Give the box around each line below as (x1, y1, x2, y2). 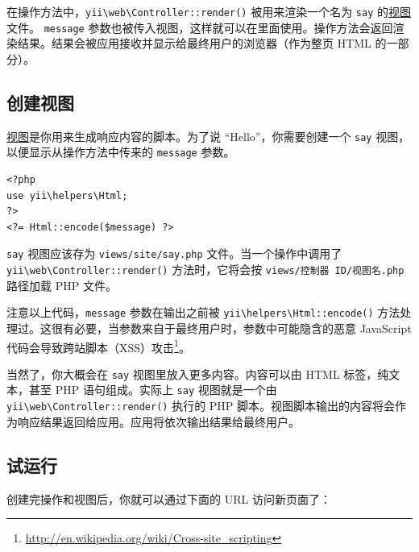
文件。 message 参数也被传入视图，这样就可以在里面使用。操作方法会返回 (6, 19, 393, 35)
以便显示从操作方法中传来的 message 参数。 (6, 143, 235, 160)
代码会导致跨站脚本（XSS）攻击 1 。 (6, 336, 190, 355)
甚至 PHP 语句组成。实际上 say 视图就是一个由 (28, 381, 277, 398)
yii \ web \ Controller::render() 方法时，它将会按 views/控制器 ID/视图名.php (6, 261, 404, 278)
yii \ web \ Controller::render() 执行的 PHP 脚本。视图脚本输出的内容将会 (6, 397, 396, 414)
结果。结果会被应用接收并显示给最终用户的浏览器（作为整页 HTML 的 (17, 35, 387, 52)
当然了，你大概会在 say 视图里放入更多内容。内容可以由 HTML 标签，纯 (6, 365, 389, 382)
